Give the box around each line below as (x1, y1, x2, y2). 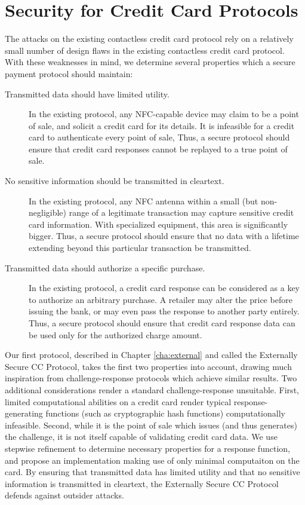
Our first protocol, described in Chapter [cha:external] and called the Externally (5, 348, 298, 361)
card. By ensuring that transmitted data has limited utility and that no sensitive (5, 466, 300, 478)
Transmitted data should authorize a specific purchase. (5, 261, 205, 274)
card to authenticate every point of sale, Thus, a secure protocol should (29, 131, 290, 143)
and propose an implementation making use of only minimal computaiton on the (5, 454, 300, 466)
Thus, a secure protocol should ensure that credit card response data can (29, 317, 295, 329)
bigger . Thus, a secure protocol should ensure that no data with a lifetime (29, 229, 299, 242)
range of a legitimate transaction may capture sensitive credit (69, 206, 294, 219)
